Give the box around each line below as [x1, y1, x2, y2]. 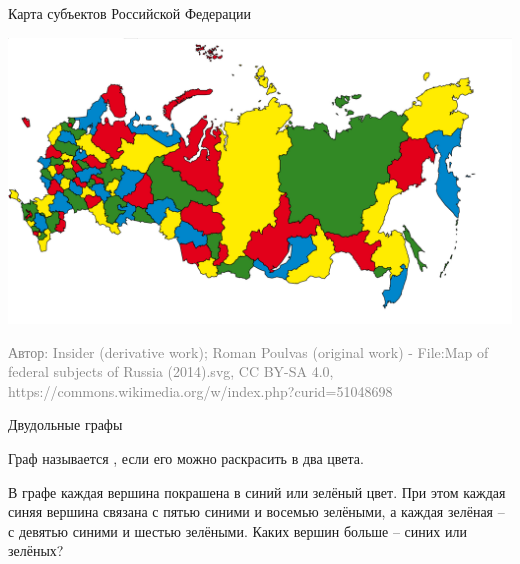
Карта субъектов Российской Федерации [8, 3, 252, 23]
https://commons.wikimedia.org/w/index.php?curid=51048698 [8, 380, 393, 401]
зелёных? [8, 540, 64, 561]
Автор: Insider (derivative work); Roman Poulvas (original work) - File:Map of [8, 341, 489, 362]
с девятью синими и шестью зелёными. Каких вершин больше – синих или [8, 520, 467, 541]
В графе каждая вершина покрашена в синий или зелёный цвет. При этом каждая [8, 481, 506, 502]
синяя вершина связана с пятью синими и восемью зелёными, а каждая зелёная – [8, 501, 505, 522]
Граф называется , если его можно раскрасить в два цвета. [8, 448, 364, 469]
